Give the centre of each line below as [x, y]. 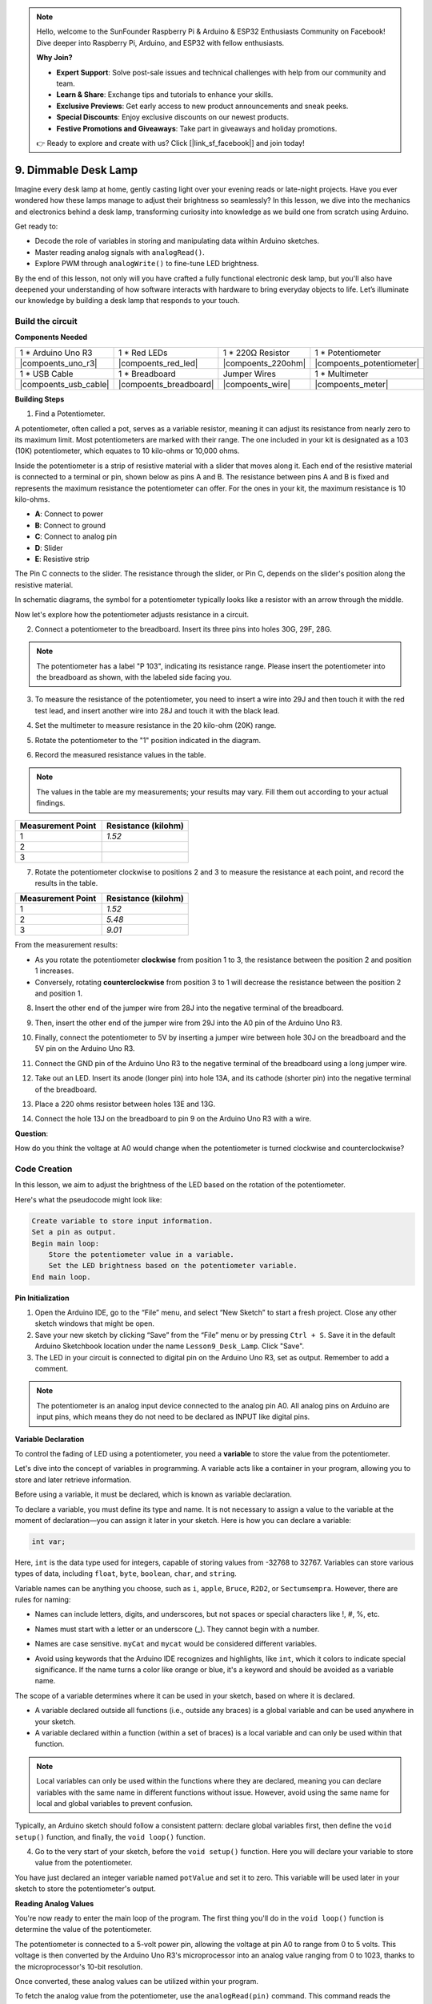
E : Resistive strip [62, 559]
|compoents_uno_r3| [58, 363]
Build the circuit [46, 321]
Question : [32, 1133]
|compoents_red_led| [158, 363]
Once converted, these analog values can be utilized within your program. [137, 1981]
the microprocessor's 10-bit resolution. [79, 1966]
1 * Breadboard [147, 374]
